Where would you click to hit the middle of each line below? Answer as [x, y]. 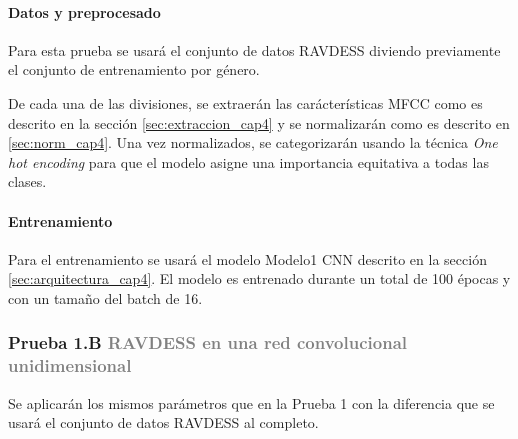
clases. [27, 181]
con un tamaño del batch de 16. [105, 297]
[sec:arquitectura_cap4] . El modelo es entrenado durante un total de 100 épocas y [259, 278]
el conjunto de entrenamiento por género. [134, 69]
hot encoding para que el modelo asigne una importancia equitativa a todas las [248, 161]
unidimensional [70, 365]
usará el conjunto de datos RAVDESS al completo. [163, 422]
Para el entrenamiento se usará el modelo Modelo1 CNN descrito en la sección [247, 258]
